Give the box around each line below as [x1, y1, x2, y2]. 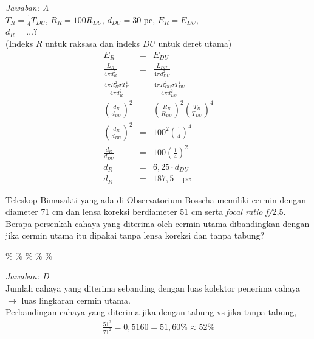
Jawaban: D [5, 270, 49, 282]
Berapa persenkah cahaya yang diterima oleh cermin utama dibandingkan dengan [5, 217, 310, 229]
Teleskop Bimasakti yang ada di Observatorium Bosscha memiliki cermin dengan [5, 193, 307, 206]
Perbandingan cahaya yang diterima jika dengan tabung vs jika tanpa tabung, [5, 306, 297, 318]
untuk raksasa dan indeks [45, 37, 140, 50]
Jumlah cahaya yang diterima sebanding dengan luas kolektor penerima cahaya [5, 282, 301, 295]
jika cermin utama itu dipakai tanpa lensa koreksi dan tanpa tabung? [5, 229, 265, 242]
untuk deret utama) [158, 37, 232, 50]
